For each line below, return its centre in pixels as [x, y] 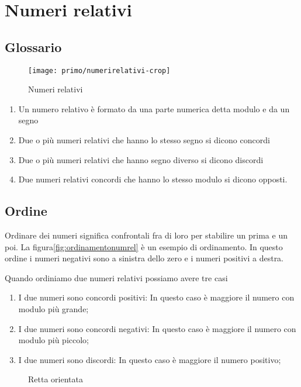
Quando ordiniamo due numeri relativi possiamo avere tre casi [116, 277]
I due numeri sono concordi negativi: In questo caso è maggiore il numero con [157, 328]
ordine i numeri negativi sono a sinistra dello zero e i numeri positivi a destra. [144, 258]
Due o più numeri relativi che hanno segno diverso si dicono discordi [141, 159]
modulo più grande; [53, 308]
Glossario [33, 46]
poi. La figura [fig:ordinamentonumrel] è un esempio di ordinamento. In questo [144, 246]
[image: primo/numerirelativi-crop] [99, 70]
